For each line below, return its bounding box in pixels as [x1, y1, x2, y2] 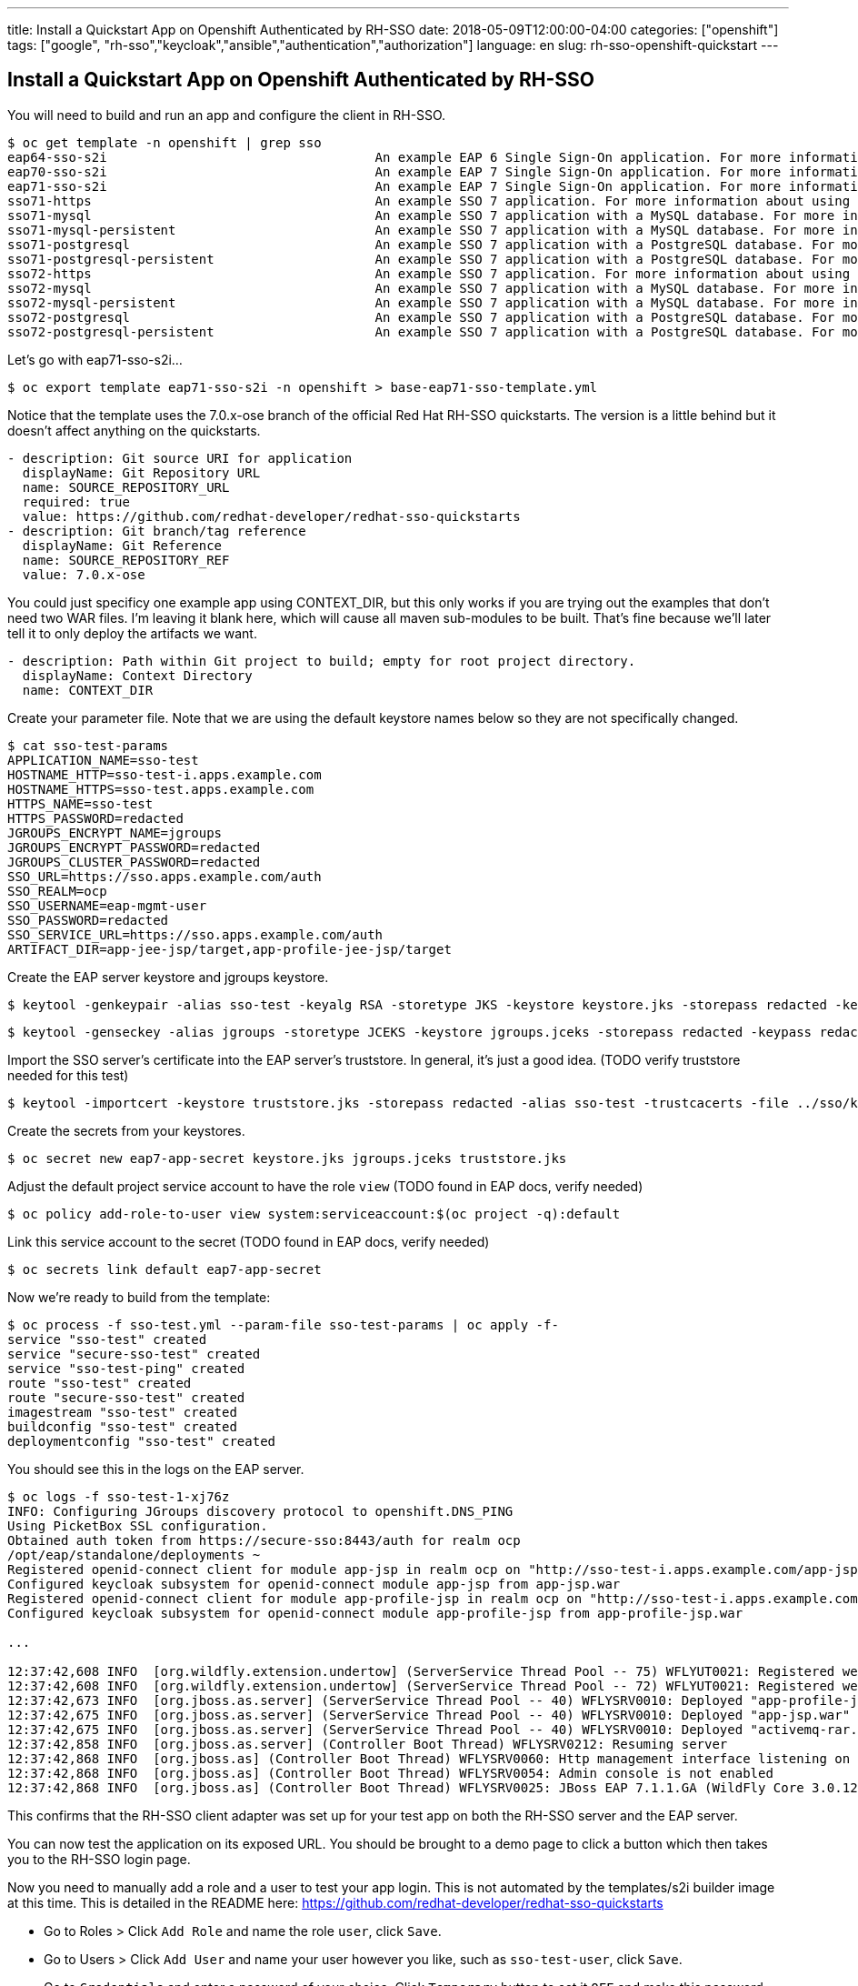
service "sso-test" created [7, 1331, 207, 1347]
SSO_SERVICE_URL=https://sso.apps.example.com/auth [7, 927, 384, 942]
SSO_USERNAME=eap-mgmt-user [7, 898, 207, 913]
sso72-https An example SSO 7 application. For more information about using [7, 266, 851, 281]
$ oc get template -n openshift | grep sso [7, 135, 322, 150]
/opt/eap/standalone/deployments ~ [7, 1547, 261, 1562]
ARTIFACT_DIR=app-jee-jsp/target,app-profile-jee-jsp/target [7, 941, 452, 957]
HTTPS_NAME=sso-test [7, 796, 154, 811]
